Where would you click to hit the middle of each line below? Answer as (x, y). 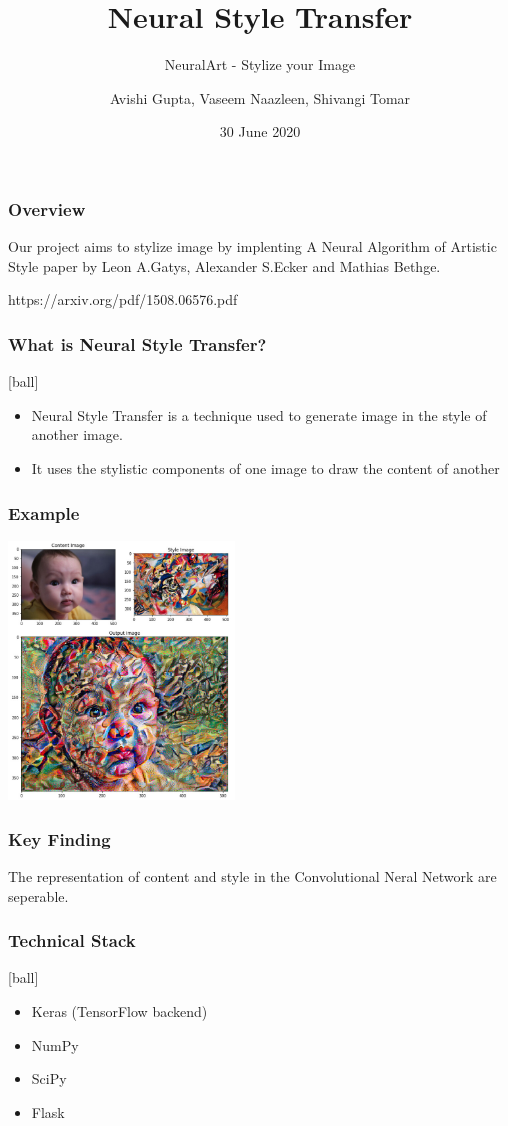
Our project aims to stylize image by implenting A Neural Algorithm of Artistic (252, 246)
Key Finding (59, 838)
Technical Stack (72, 940)
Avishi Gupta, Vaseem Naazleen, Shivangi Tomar (260, 97)
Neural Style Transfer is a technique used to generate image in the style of (259, 414)
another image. (77, 434)
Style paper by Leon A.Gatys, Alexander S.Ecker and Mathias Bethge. (224, 265)
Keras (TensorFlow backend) (119, 1010)
